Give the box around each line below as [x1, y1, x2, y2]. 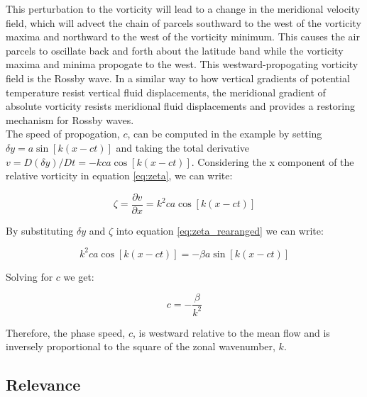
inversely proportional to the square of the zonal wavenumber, [6, 339, 275, 354]
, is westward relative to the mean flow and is [132, 325, 330, 340]
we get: [63, 269, 94, 284]
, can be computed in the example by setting [127, 126, 322, 141]
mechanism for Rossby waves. [6, 112, 134, 127]
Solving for [6, 269, 53, 284]
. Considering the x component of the [191, 154, 354, 169]
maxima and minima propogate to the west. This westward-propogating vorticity [6, 57, 358, 72]
